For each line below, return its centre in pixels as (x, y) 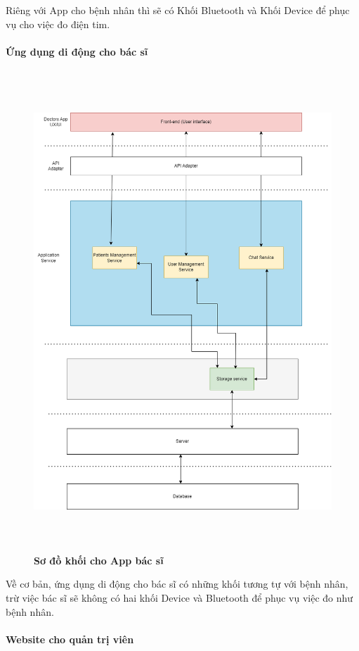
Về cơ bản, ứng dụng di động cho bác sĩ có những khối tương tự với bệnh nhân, (177, 584)
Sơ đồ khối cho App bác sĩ (99, 560)
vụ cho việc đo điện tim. (58, 24)
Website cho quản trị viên (70, 639)
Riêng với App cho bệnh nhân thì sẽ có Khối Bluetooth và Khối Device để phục (178, 10)
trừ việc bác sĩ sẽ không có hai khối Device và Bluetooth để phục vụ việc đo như (179, 598)
